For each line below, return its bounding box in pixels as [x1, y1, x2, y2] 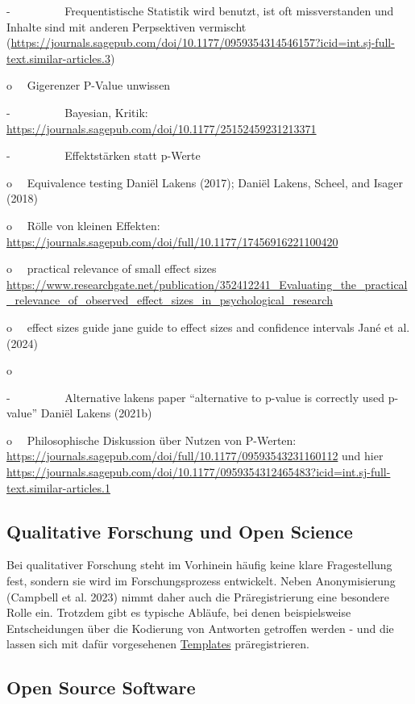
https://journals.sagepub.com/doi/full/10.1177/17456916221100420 [6, 233, 338, 249]
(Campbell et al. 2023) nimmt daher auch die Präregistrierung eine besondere [6, 588, 390, 605]
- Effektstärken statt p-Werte [6, 147, 201, 164]
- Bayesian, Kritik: [6, 103, 148, 120]
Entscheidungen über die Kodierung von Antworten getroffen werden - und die [6, 619, 394, 636]
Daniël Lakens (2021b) [40, 404, 152, 421]
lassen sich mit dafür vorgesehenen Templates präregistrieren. [6, 635, 309, 652]
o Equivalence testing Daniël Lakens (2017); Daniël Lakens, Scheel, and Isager [6, 174, 404, 191]
